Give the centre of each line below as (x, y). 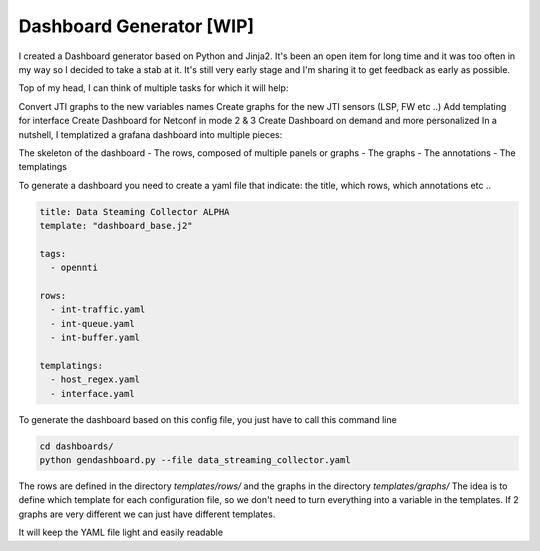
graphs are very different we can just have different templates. (147, 514)
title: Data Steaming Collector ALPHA (134, 211)
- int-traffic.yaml (98, 309)
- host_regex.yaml (95, 379)
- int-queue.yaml (92, 323)
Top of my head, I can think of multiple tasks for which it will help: (153, 88)
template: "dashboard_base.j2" (116, 226)
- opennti (74, 268)
